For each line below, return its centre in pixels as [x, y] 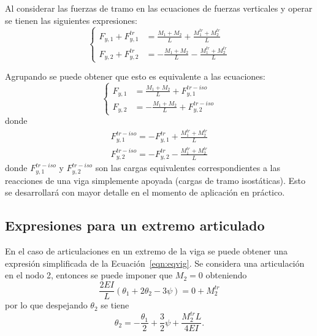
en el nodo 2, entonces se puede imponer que [89, 275]
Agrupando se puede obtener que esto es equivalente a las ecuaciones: [135, 76]
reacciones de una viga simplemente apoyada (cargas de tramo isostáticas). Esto [155, 180]
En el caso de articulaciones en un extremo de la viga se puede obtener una [146, 251]
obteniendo [226, 275]
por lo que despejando [46, 305]
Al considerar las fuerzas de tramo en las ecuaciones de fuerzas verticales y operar [159, 8]
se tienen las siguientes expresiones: [71, 20]
